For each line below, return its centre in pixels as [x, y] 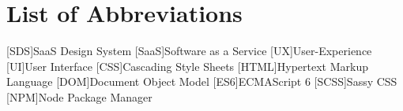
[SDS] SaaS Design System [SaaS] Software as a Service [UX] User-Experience [189, 51]
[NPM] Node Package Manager [79, 96]
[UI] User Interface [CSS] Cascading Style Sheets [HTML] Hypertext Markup [187, 66]
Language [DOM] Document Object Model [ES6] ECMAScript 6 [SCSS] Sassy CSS [202, 81]
